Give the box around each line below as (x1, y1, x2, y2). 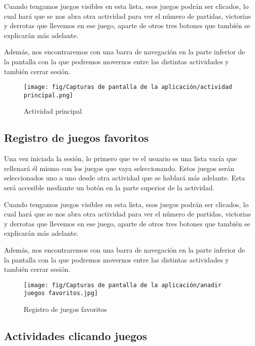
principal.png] (24, 91, 73, 99)
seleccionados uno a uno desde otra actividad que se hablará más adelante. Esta (4, 173, 245, 183)
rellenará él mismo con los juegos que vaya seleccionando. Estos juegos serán (4, 163, 235, 173)
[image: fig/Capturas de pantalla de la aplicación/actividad (24, 84, 232, 91)
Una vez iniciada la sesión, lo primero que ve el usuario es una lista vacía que (4, 153, 237, 164)
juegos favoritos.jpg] (24, 290, 98, 297)
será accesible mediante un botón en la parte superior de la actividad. (4, 182, 215, 193)
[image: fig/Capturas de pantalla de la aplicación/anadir (24, 281, 221, 289)
